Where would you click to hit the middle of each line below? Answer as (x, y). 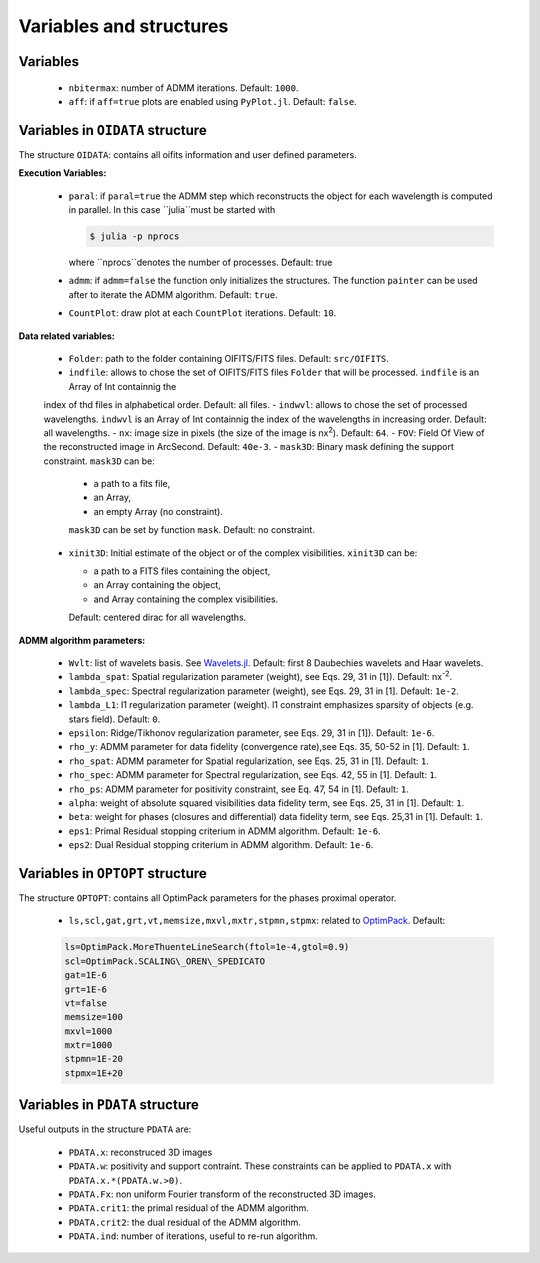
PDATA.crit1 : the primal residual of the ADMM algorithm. (189, 1208)
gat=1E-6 (86, 975)
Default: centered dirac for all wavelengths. (157, 617)
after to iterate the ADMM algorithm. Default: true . (173, 294)
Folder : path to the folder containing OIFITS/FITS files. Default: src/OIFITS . (229, 358)
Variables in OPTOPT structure (112, 873)
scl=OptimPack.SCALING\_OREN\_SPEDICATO (164, 961)
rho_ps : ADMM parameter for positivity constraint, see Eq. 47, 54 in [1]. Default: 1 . (239, 789)
